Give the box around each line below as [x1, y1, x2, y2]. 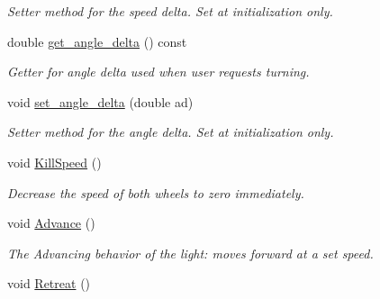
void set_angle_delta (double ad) [7, 92, 194, 111]
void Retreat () [7, 274, 91, 293]
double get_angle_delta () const [7, 32, 187, 50]
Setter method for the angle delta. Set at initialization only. [7, 122, 334, 141]
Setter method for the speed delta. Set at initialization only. [7, 2, 333, 20]
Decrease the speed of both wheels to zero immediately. [7, 183, 304, 202]
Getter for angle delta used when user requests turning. [7, 62, 310, 81]
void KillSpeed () [7, 152, 102, 171]
